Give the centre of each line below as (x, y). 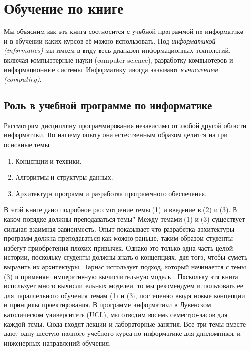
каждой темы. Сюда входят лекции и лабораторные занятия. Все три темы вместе (125, 324)
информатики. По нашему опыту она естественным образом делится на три (116, 135)
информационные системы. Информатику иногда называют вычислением (111, 69)
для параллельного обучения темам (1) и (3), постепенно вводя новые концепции (125, 295)
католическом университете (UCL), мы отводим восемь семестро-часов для (116, 314)
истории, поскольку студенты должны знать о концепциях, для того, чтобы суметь (126, 257)
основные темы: (27, 144)
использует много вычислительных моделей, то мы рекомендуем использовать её (124, 286)
